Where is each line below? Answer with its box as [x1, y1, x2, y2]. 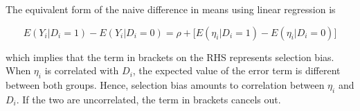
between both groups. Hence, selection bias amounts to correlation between [6, 77, 325, 92]
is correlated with [44, 63, 119, 78]
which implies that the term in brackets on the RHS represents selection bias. [6, 49, 334, 64]
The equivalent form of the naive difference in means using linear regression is [6, 2, 336, 16]
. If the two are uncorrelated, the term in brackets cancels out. [16, 92, 281, 106]
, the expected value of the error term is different [132, 63, 341, 78]
